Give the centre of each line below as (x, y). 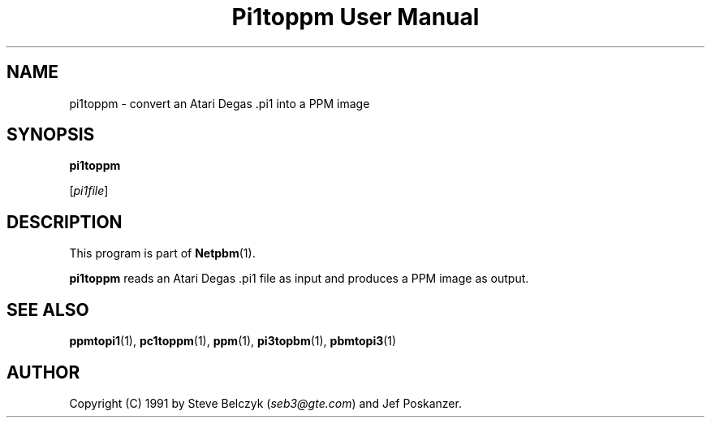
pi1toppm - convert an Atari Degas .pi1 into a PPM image (220, 103)
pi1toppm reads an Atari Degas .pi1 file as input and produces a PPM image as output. (299, 279)
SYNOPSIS (51, 135)
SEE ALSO (48, 309)
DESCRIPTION (65, 222)
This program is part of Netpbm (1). (162, 253)
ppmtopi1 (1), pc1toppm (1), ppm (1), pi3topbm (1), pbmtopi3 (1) (233, 341)
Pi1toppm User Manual (355, 17)
